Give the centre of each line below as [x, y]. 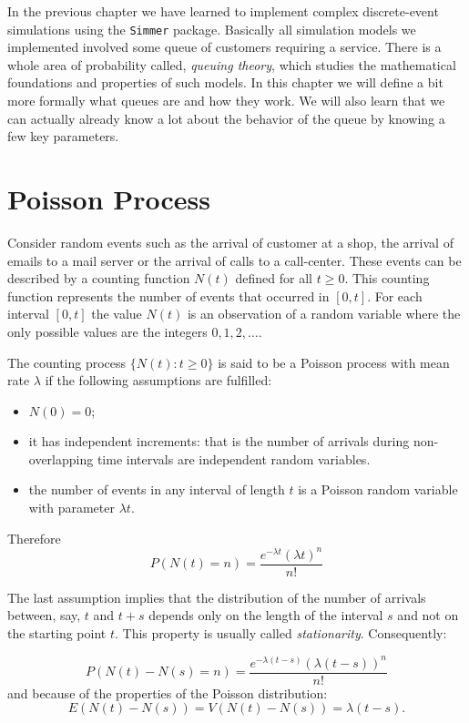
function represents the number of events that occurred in [168, 295]
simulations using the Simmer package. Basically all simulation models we [212, 29]
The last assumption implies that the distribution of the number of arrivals [217, 597]
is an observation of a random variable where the [324, 314]
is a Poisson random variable [378, 489]
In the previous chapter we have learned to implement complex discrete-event [223, 11]
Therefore [34, 538]
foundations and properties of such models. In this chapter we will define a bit [225, 82]
